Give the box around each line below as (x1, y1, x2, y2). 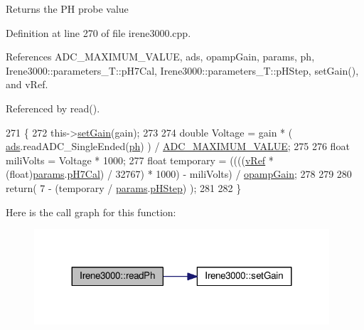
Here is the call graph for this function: (6, 204, 176, 219)
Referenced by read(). (6, 100, 100, 115)
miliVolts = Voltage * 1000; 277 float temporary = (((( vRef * (6, 152, 274, 167)
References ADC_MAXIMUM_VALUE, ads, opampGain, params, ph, (6, 49, 315, 64)
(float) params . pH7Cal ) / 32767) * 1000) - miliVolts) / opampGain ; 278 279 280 (6, 166, 352, 181)
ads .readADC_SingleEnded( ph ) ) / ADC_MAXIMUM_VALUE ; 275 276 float (6, 139, 350, 154)
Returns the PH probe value (6, 1, 129, 16)
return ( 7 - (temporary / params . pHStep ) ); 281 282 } (6, 180, 242, 195)
